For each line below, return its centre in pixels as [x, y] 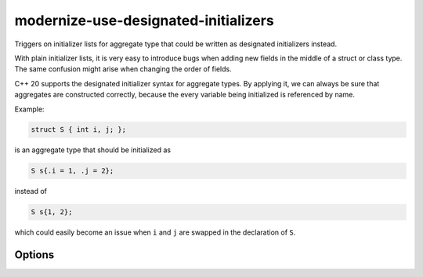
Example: [29, 109]
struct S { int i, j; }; [79, 130]
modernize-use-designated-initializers [144, 20]
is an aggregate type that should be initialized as [93, 150]
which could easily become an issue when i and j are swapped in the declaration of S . [155, 232]
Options [34, 255]
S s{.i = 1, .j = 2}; [72, 171]
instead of [31, 191]
